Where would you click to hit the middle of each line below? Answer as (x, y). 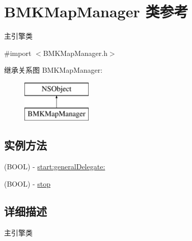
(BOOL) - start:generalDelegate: (55, 167)
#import (18, 53)
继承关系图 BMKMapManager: (53, 70)
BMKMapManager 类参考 (96, 11)
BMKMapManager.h (75, 53)
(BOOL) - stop (28, 183)
